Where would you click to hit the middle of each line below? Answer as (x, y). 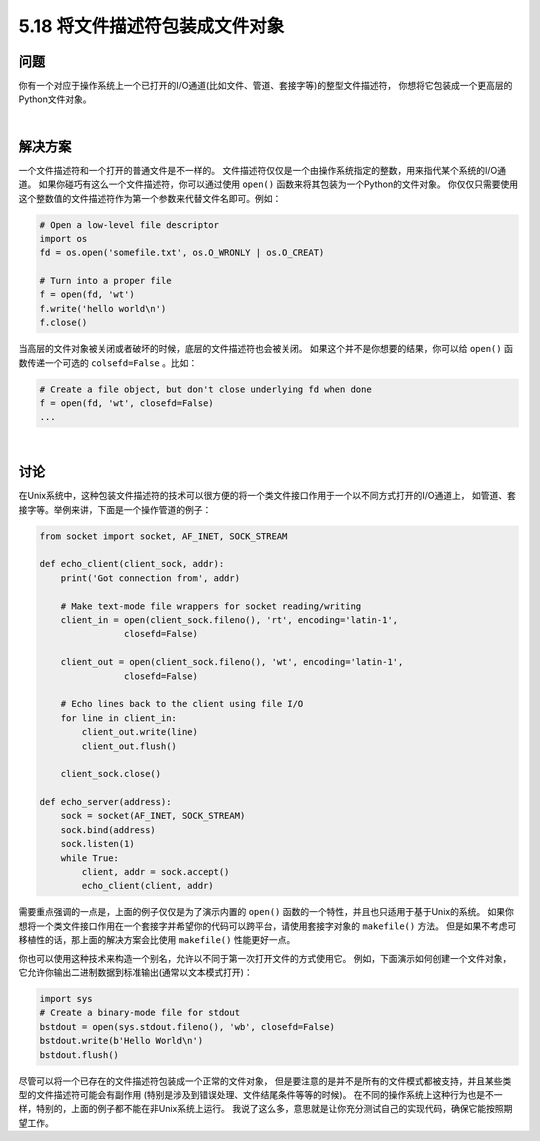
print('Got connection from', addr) (150, 578)
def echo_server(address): (105, 802)
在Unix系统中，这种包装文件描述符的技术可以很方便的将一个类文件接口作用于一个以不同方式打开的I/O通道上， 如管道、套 (267, 496)
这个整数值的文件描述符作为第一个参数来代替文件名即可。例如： (150, 198)
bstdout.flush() (79, 1054)
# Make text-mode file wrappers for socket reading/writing (211, 606)
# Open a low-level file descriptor (129, 224)
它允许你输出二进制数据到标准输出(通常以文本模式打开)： (136, 972)
